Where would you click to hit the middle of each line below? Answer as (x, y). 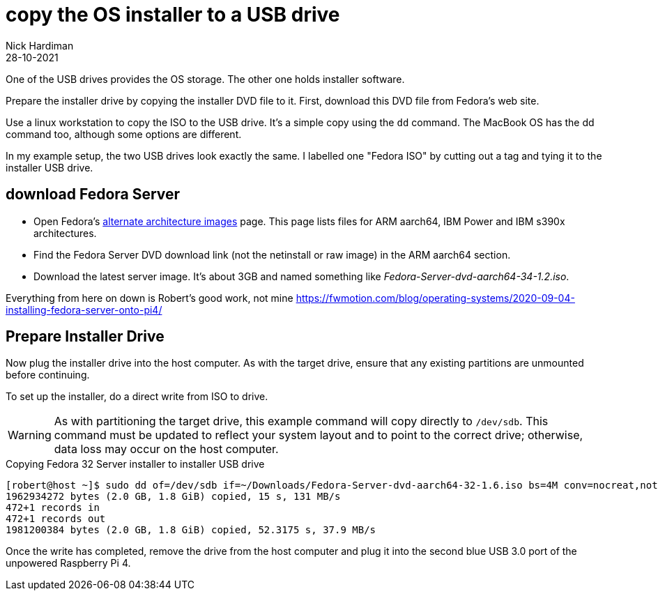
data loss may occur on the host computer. (166, 449)
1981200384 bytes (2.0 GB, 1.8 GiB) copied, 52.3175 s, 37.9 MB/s (191, 530)
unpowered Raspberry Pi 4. (68, 563)
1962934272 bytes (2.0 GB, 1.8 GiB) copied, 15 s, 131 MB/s (173, 497)
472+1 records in (53, 508)
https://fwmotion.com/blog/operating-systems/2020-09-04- (435, 298)
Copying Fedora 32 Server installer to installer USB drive (135, 464)
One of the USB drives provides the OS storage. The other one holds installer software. (205, 79)
